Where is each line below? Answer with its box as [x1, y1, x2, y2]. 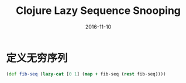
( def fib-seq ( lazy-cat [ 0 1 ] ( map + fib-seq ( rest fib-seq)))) [6, 71, 166, 77]
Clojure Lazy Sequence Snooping [15, 4, 181, 17]
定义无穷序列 [6, 51, 68, 64]
